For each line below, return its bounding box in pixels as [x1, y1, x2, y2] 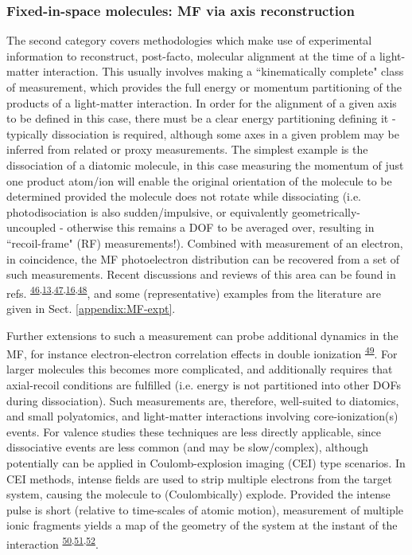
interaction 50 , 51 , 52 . [6, 533, 99, 552]
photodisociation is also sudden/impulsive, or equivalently [6, 203, 289, 220]
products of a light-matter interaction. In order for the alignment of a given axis [6, 94, 397, 111]
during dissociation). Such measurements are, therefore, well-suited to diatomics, [6, 392, 399, 408]
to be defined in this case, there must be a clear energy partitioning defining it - [6, 110, 396, 127]
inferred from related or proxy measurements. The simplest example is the [6, 141, 368, 158]
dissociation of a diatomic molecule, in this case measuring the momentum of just [6, 156, 404, 173]
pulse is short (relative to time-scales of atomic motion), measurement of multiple [6, 501, 404, 518]
